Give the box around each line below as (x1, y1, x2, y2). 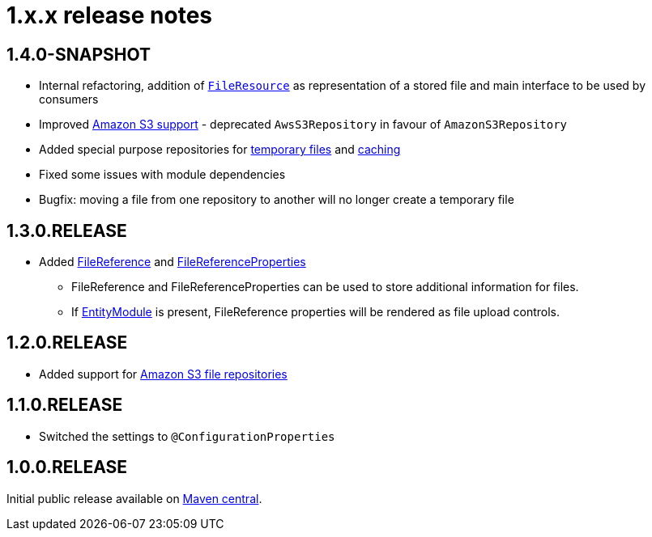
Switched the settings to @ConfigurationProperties (39, 429, 335, 443)
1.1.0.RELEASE (6, 395, 123, 416)
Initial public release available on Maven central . (6, 491, 262, 505)
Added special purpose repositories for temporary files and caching (39, 142, 401, 157)
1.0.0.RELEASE (6, 457, 127, 478)
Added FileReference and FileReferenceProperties (39, 255, 306, 269)
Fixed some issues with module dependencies (39, 167, 286, 182)
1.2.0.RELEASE (6, 332, 128, 353)
